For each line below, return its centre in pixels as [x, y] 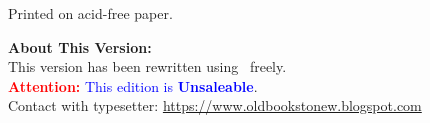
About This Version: [80, 46]
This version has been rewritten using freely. [147, 66]
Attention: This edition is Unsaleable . [133, 85]
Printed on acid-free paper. [90, 13]
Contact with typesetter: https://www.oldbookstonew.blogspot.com [215, 105]
